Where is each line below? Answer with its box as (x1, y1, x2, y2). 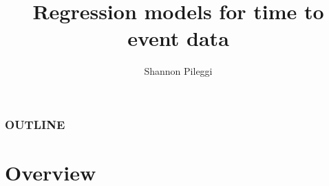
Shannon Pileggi (144, 64, 213, 78)
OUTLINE (5, 115, 65, 132)
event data (127, 24, 229, 52)
